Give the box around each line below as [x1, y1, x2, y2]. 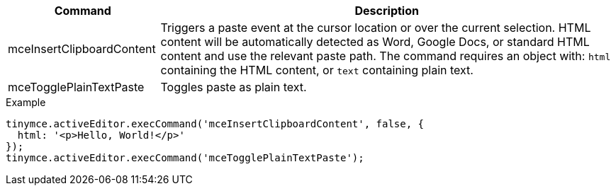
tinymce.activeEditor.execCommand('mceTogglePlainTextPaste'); [6, 152, 364, 163]
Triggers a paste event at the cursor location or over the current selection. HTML [160, 21, 591, 35]
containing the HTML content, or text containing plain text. [160, 63, 474, 77]
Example [6, 96, 46, 108]
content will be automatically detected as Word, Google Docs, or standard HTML [160, 35, 590, 49]
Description [354, 4, 419, 18]
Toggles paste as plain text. [160, 80, 307, 94]
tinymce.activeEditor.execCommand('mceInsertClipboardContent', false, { [6, 118, 425, 129]
